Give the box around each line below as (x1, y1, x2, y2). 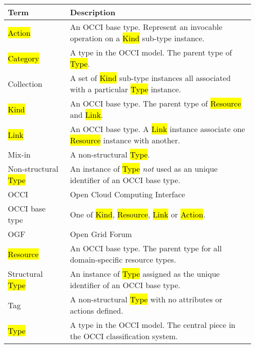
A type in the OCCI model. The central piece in (70, 319, 236, 330)
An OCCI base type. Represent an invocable (70, 21, 223, 32)
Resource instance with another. (70, 134, 180, 146)
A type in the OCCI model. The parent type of (70, 47, 232, 58)
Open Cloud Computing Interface (70, 188, 185, 200)
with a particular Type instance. (70, 83, 181, 95)
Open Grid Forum (70, 228, 132, 240)
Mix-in (8, 149, 31, 160)
